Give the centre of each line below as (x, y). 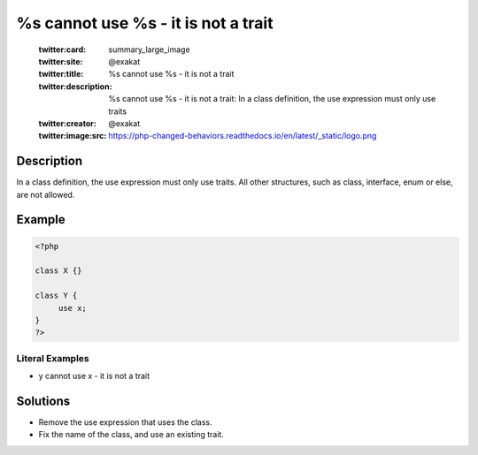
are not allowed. (46, 194)
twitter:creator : (67, 123)
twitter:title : (61, 74)
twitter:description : (75, 86)
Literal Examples (53, 358)
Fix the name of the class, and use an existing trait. (131, 435)
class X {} (58, 271)
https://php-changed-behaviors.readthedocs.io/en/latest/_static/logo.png (243, 136)
